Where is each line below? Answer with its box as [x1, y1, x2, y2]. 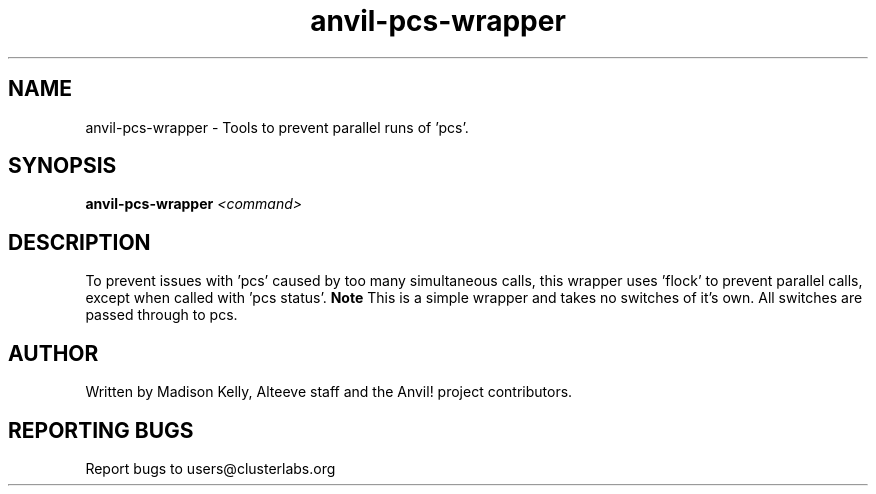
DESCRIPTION [8, 229, 151, 255]
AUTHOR [8, 340, 99, 366]
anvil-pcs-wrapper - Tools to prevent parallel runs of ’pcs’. [85, 118, 469, 136]
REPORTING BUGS [8, 417, 194, 443]
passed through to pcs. [85, 306, 238, 324]
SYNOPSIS [8, 153, 117, 179]
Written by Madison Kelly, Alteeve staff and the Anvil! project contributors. [85, 383, 573, 401]
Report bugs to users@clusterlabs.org [85, 459, 336, 477]
